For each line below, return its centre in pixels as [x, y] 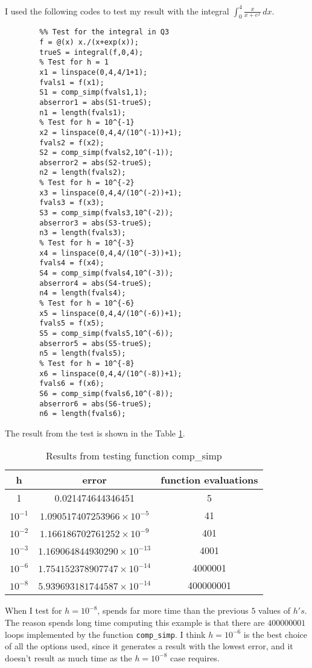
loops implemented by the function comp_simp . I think [105, 634]
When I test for [33, 610]
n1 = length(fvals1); [83, 112]
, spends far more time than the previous [173, 610]
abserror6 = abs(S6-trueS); [96, 404]
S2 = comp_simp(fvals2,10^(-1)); [107, 153]
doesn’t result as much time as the [68, 657]
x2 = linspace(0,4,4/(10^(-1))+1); [111, 132]
